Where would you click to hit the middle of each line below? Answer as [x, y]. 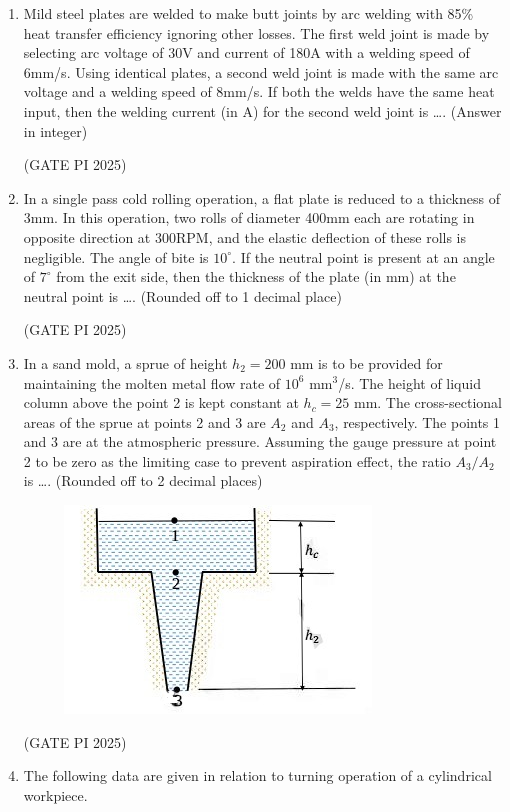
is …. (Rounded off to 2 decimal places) [143, 480]
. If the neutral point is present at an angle [363, 256]
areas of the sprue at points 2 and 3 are [144, 421]
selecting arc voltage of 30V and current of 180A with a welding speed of [246, 52]
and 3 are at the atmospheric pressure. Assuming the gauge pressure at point [260, 441]
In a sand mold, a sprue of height [125, 362]
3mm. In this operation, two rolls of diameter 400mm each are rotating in [249, 217]
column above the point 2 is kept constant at [161, 402]
